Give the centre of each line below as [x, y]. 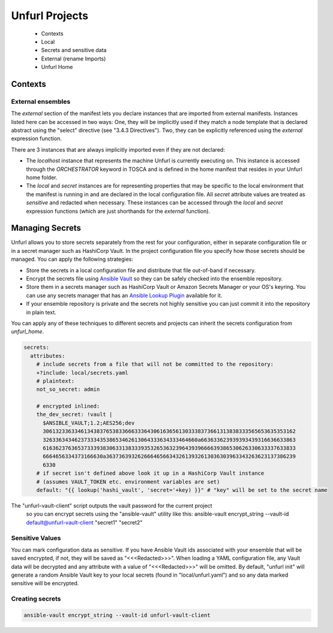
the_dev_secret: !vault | [74, 415]
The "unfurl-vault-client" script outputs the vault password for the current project [112, 505]
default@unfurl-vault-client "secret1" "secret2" [84, 522]
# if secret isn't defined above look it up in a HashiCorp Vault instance [150, 473]
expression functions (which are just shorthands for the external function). [118, 211]
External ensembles [41, 101]
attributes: [48, 356]
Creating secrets [36, 599]
